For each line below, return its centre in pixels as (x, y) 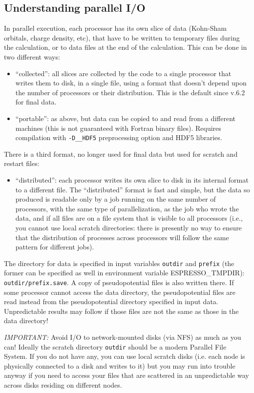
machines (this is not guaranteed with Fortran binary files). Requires (118, 128)
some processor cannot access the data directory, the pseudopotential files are (120, 292)
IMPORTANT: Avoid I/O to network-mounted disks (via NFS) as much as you (123, 337)
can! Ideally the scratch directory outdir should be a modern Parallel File (115, 346)
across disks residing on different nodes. (63, 385)
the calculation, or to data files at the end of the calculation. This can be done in (126, 47)
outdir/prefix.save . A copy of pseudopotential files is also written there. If (119, 282)
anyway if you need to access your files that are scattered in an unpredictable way (127, 375)
